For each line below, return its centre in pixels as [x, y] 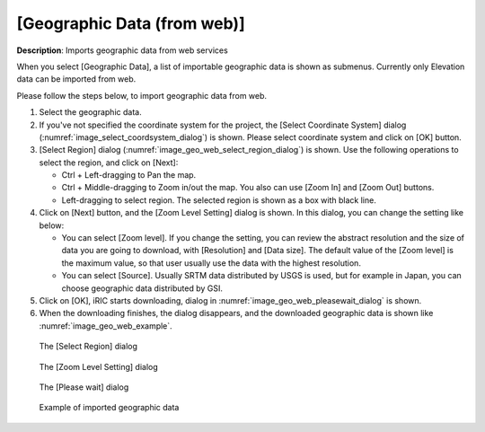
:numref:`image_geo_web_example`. [106, 326]
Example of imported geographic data [109, 408]
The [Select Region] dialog [88, 347]
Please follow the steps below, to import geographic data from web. [142, 95]
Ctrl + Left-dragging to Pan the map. [129, 175]
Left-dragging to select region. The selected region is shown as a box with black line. [219, 200]
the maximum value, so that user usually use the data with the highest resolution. [211, 263]
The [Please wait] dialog [84, 387]
